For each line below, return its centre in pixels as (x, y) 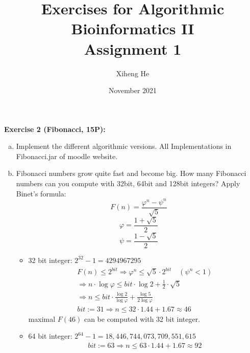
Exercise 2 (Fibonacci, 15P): (55, 129)
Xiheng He (133, 73)
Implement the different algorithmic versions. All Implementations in (124, 146)
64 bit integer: (50, 336)
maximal (42, 318)
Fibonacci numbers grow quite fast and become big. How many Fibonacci (131, 173)
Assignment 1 (133, 48)
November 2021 (133, 90)
